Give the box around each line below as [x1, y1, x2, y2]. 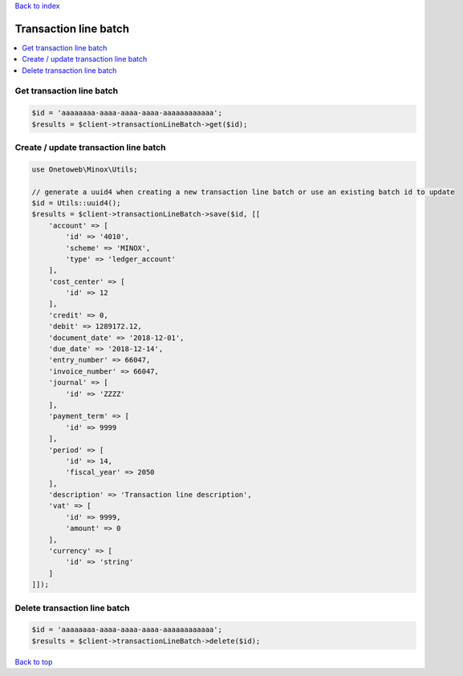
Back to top [14, 657, 53, 666]
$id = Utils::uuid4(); [31, 198, 121, 208]
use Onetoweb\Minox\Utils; [31, 164, 138, 174]
